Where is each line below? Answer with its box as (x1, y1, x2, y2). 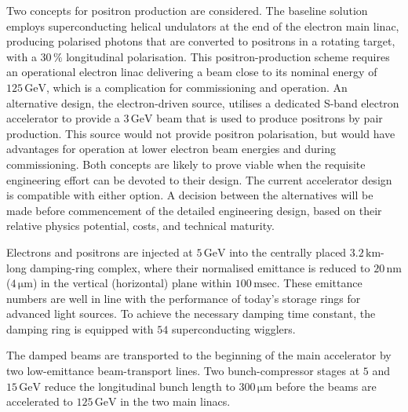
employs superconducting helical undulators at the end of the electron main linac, (6, 17, 399, 34)
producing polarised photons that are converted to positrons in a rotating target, (6, 33, 395, 49)
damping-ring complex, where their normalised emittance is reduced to (30, 259, 370, 275)
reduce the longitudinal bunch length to (44, 377, 235, 394)
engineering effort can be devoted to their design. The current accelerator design (6, 171, 392, 188)
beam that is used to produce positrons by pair (156, 110, 383, 126)
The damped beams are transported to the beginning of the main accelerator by (6, 347, 392, 363)
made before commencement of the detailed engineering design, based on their (6, 202, 382, 218)
